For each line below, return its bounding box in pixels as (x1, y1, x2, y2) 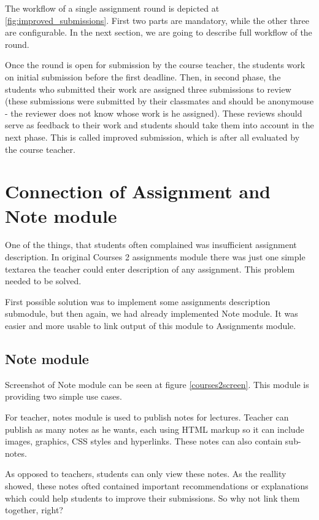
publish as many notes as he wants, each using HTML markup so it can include (5, 422, 304, 435)
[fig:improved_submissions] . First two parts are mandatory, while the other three (5, 14, 310, 26)
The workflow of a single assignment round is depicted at (5, 2, 220, 14)
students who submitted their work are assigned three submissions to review (5, 82, 291, 95)
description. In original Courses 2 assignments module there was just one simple (5, 250, 306, 263)
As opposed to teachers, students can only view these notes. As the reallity (5, 467, 286, 480)
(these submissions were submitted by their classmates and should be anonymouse (5, 95, 314, 107)
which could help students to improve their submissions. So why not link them (5, 491, 300, 504)
